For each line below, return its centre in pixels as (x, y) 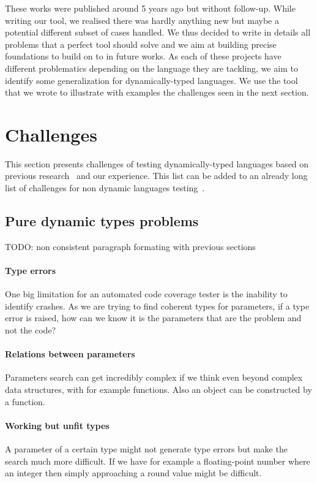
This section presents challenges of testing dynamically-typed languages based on (157, 163)
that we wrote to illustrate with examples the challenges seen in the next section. (157, 92)
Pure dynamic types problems (102, 221)
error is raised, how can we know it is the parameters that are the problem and (153, 318)
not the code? (31, 330)
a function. (25, 401)
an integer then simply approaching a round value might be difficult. (133, 473)
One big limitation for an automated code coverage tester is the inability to (146, 294)
